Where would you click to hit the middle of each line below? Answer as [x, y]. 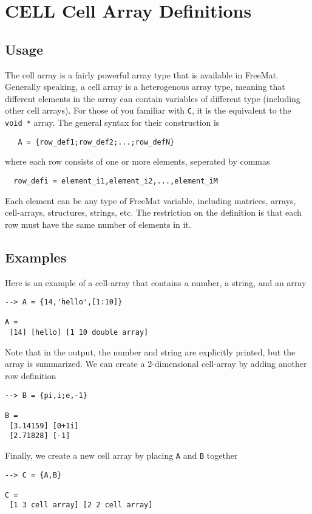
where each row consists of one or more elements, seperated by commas [137, 161]
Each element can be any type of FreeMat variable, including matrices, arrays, [151, 200]
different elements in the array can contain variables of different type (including [153, 98]
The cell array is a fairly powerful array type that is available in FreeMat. [142, 74]
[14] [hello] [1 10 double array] [79, 333]
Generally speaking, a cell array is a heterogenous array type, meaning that [145, 87]
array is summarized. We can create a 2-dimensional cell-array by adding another [156, 364]
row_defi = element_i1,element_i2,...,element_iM [116, 181]
